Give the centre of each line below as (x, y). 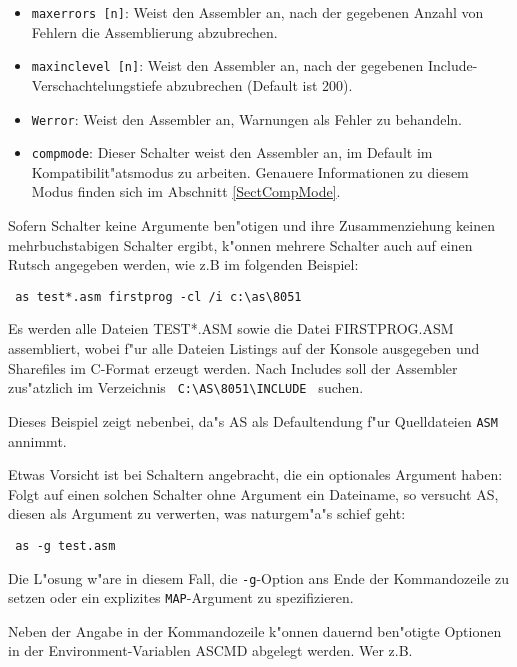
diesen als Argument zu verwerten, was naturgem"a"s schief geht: (207, 513)
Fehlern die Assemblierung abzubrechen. (154, 31)
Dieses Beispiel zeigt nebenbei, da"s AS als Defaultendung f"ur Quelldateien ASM (253, 420)
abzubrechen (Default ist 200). (259, 84)
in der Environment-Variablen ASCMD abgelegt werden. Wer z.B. (210, 650)
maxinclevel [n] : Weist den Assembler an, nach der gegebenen (227, 65)
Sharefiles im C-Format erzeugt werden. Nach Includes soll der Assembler (233, 367)
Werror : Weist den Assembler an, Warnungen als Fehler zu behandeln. (246, 118)
